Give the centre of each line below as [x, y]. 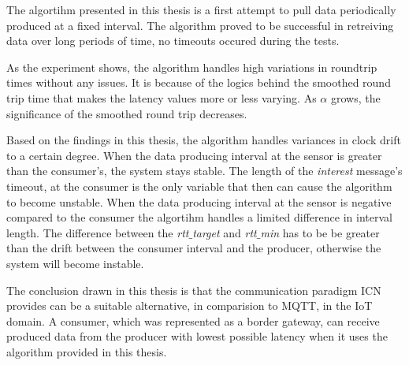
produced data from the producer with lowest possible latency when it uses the [197, 336]
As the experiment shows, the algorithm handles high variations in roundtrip [192, 67]
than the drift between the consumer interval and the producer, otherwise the [194, 248]
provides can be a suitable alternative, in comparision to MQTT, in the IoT [190, 305]
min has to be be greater [320, 232]
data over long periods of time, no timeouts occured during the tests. [173, 41]
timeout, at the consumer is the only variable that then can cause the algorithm [199, 186]
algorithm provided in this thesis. [87, 351]
